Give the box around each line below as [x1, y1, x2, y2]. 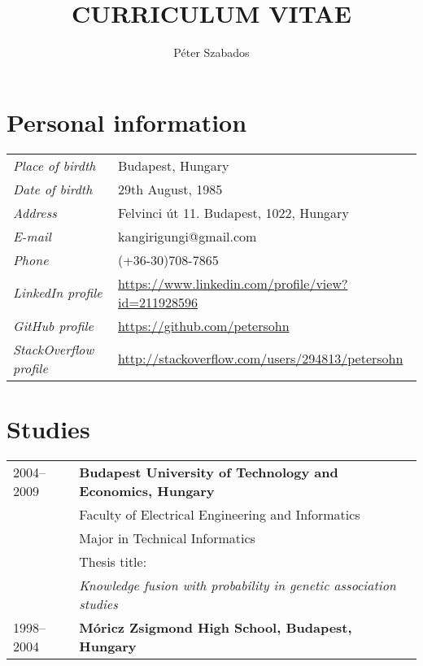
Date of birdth [13, 179, 93, 198]
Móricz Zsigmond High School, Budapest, [79, 617, 352, 637]
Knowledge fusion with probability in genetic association [79, 575, 396, 594]
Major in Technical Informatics [79, 528, 255, 547]
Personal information [7, 105, 247, 138]
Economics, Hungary [79, 481, 215, 500]
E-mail [13, 226, 51, 246]
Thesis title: [79, 551, 147, 571]
